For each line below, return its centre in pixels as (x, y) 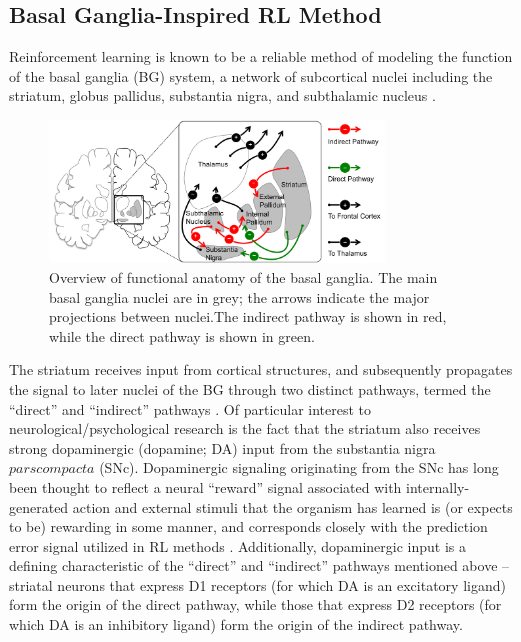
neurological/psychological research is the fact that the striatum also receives (245, 428)
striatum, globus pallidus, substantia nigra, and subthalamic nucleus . (222, 95)
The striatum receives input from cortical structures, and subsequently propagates (261, 369)
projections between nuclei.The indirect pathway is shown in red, (248, 316)
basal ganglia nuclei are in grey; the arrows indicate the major (239, 296)
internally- (438, 486)
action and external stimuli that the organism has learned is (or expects (292, 506)
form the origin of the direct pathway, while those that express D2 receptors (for (255, 604)
